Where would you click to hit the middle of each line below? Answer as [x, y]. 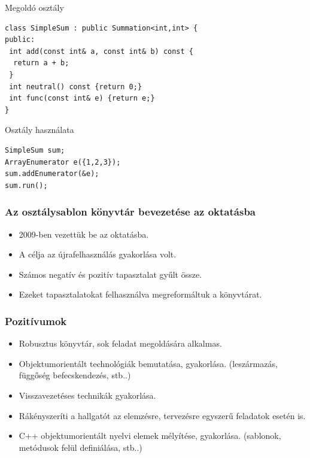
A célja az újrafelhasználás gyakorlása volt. [98, 254]
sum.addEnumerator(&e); [52, 174]
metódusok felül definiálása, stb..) [80, 447]
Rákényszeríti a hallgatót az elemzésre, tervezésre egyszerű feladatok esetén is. [162, 415]
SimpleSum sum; [35, 150]
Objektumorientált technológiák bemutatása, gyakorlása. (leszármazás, [148, 363]
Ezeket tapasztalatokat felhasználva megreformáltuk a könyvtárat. [140, 294]
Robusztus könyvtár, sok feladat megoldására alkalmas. [120, 343]
